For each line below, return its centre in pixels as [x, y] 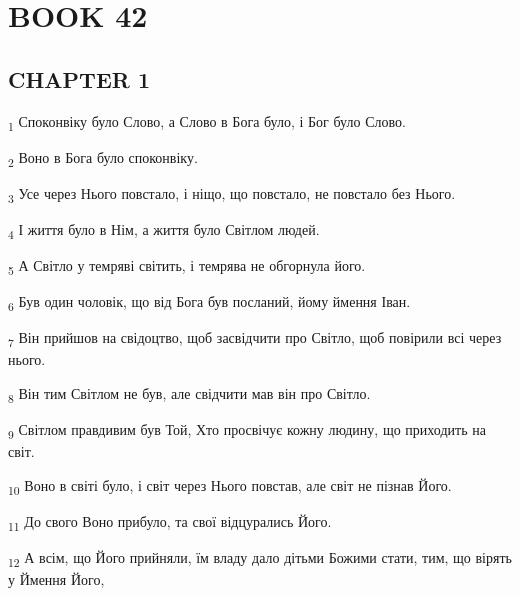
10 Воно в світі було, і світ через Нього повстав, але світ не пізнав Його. [230, 486]
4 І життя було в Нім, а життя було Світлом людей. [164, 230]
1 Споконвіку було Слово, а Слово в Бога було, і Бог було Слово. [207, 122]
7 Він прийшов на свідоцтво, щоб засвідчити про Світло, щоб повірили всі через [255, 339]
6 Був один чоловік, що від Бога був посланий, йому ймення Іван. [209, 302]
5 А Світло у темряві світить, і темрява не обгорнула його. [187, 266]
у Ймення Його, [56, 579]
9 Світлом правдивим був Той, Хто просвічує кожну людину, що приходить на [247, 430]
